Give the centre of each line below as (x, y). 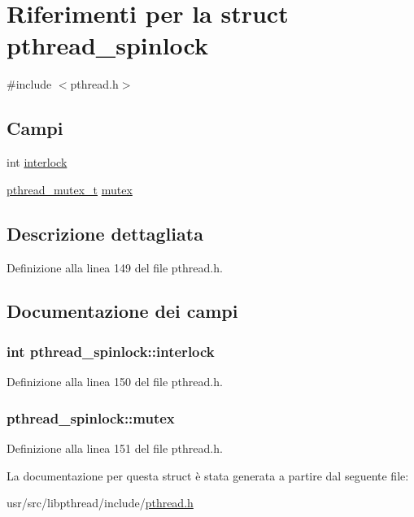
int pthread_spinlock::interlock (111, 351)
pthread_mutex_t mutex (70, 189)
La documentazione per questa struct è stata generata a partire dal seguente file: (208, 475)
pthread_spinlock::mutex (91, 417)
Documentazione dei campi (122, 311)
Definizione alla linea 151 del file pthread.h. (115, 447)
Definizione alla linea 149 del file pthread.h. (115, 267)
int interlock (37, 162)
